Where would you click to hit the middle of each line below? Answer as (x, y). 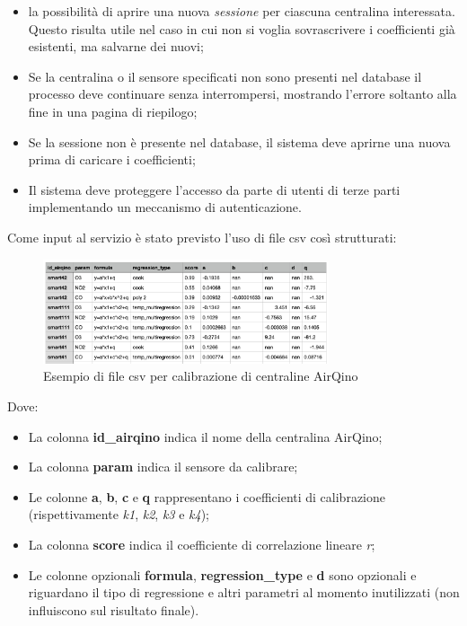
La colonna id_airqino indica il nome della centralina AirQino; (205, 436)
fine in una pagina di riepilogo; (113, 111)
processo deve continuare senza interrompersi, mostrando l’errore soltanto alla (242, 94)
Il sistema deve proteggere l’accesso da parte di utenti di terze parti (214, 189)
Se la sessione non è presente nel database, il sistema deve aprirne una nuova (239, 141)
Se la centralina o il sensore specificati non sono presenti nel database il (225, 76)
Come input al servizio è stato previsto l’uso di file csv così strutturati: (202, 237)
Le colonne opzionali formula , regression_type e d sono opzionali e (222, 574)
